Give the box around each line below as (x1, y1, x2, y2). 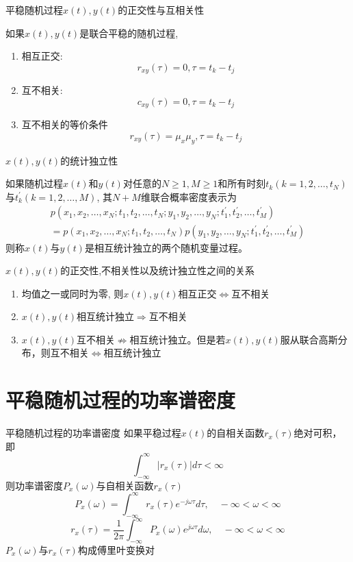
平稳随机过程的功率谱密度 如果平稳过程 (5, 426, 181, 440)
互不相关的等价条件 (21, 117, 108, 132)
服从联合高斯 (280, 332, 338, 346)
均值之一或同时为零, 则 (21, 286, 124, 300)
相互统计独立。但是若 (129, 332, 226, 346)
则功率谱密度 (5, 478, 63, 492)
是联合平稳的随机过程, (79, 25, 179, 40)
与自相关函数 (96, 478, 154, 492)
